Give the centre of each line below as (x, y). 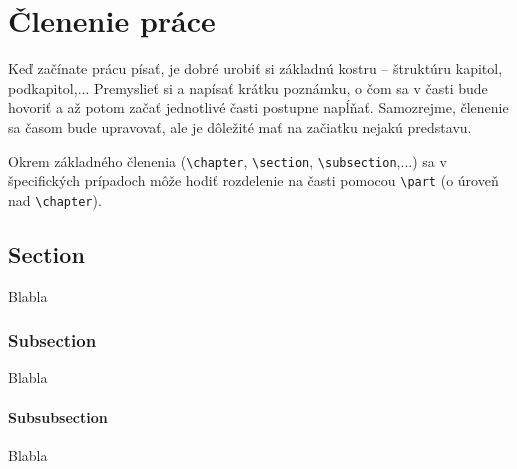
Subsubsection (58, 416)
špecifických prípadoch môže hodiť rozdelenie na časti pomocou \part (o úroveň (253, 180)
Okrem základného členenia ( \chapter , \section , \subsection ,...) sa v (227, 160)
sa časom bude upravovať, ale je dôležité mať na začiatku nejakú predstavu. (240, 126)
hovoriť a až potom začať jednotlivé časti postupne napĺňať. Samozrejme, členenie (258, 107)
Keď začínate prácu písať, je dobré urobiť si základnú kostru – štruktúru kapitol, (255, 68)
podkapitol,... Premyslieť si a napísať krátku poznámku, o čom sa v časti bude (248, 87)
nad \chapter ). (55, 199)
